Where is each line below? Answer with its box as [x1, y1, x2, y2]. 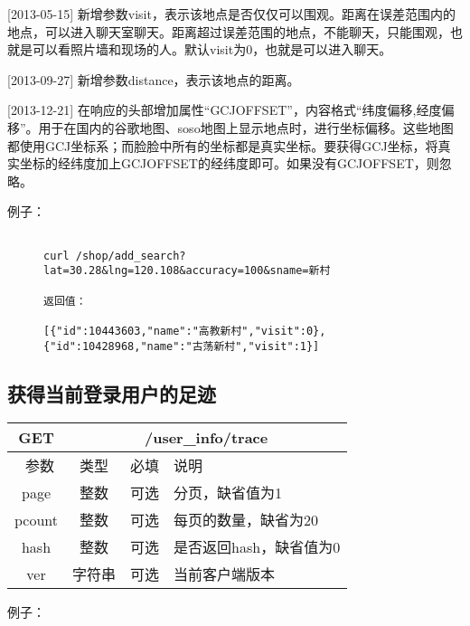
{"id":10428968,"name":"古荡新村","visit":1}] [43, 339, 320, 353]
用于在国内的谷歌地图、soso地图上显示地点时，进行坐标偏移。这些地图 [38, 118, 454, 137]
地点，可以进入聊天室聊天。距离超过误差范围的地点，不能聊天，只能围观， [7, 22, 450, 41]
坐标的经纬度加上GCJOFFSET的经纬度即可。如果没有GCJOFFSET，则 [19, 154, 439, 173]
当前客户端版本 [174, 564, 276, 585]
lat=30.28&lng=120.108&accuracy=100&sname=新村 [43, 264, 331, 278]
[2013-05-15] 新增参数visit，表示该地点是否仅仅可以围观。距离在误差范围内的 [7, 5, 456, 23]
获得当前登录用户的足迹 [7, 379, 216, 407]
